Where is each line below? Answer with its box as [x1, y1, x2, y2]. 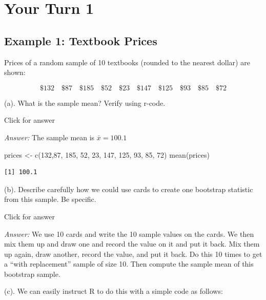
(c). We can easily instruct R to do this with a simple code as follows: [4, 286, 223, 296]
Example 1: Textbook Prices [4, 32, 157, 48]
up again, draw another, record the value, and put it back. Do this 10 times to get [4, 248, 262, 259]
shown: [4, 67, 26, 78]
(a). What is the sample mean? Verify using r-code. [4, 97, 166, 108]
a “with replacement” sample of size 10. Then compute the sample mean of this [4, 258, 254, 269]
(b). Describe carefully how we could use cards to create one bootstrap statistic [4, 183, 253, 194]
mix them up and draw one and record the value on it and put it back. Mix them [4, 238, 260, 249]
